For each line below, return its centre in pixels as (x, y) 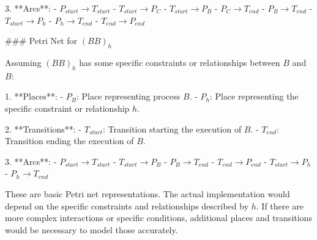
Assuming (23, 62)
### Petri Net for (41, 41)
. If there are (280, 205)
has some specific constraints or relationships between (180, 62)
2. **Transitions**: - (43, 129)
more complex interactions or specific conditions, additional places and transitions (158, 218)
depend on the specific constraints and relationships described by (127, 205)
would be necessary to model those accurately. (91, 229)
